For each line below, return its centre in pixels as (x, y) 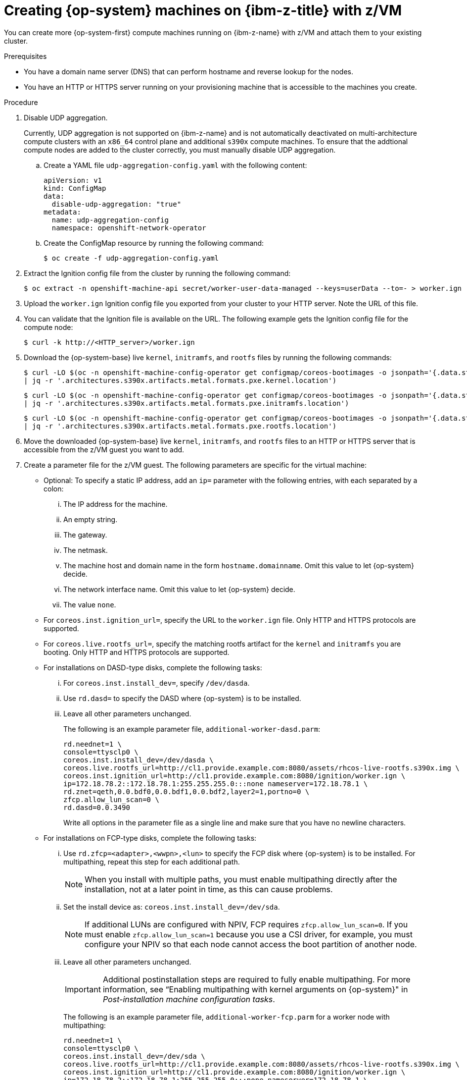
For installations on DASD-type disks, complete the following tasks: (153, 667)
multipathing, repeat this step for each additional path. (152, 862)
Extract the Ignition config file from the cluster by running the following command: (157, 273)
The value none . (90, 604)
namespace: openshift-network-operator (129, 228)
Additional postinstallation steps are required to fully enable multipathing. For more (257, 979)
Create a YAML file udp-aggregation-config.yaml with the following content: (175, 165)
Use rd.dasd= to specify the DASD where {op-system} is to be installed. (182, 698)
